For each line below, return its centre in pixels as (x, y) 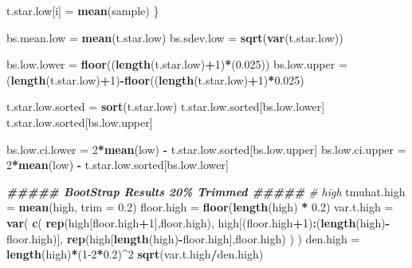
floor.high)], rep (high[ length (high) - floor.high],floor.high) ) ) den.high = (183, 238)
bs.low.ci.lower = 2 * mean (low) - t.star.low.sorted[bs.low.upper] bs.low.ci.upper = (206, 149)
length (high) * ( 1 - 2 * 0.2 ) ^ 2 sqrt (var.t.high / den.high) (135, 254)
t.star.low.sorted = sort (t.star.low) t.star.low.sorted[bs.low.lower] (166, 106)
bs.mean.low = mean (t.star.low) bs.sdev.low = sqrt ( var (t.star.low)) (175, 37)
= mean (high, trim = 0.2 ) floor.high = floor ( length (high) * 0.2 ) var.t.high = (200, 207)
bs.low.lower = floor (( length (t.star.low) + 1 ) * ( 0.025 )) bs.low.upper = (177, 64)
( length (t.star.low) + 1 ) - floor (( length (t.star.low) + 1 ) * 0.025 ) (155, 79)
